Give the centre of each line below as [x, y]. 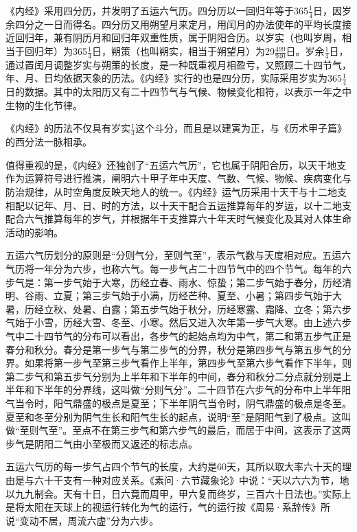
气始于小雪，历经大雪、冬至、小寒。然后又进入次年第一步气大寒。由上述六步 [178, 322]
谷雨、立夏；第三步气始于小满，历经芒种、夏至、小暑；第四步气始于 [178, 296]
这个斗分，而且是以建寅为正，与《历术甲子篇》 [241, 128]
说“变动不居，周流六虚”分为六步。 [82, 520]
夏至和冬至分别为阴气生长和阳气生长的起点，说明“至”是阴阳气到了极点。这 [174, 416]
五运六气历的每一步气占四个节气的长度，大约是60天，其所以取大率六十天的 [174, 466]
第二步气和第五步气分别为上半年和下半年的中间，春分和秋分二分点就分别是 [174, 376]
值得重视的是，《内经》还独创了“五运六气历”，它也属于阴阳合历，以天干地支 [176, 164]
